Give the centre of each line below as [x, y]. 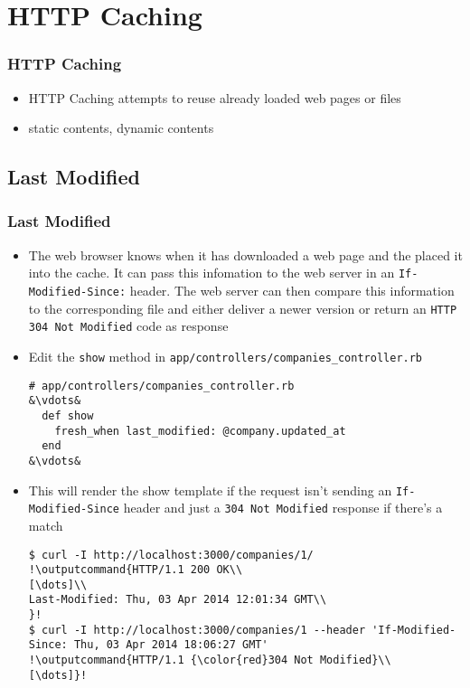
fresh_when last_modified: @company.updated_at [200, 431]
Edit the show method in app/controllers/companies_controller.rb [226, 356]
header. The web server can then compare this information [292, 291]
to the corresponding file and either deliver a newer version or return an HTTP [243, 308]
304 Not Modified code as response [128, 326]
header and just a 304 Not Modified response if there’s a [283, 508]
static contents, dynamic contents [121, 128]
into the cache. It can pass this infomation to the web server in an [211, 273]
